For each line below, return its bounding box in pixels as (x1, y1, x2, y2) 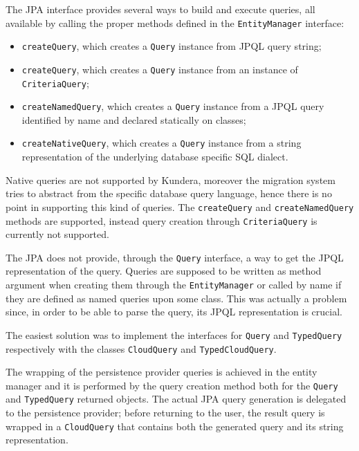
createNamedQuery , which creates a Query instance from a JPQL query (21, 99, 324, 113)
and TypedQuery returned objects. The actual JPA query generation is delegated (6, 392, 347, 406)
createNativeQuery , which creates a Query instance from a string (21, 136, 302, 150)
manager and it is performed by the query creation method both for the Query (6, 378, 338, 392)
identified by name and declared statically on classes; (21, 112, 246, 127)
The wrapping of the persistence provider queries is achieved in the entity (6, 365, 317, 379)
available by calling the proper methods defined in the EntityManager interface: (6, 15, 344, 30)
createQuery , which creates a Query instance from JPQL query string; (21, 39, 322, 53)
